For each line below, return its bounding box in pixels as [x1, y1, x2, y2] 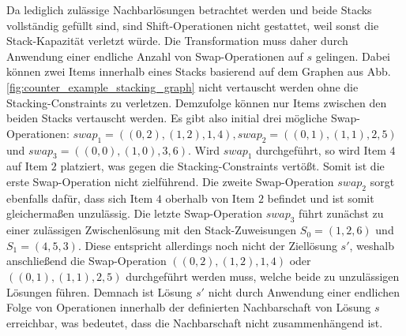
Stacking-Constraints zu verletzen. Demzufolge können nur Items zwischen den [6, 94, 387, 110]
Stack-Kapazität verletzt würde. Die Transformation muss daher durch [6, 32, 348, 49]
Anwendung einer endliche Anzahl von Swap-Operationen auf [6, 47, 303, 64]
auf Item [6, 158, 48, 174]
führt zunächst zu [299, 205, 384, 222]
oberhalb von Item [165, 189, 255, 206]
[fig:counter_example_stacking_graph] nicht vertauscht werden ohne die [6, 78, 359, 95]
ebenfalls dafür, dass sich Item [6, 189, 153, 206]
